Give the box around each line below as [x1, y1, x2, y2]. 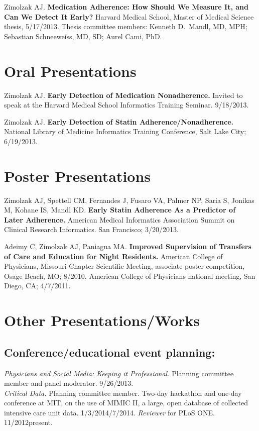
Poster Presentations [4, 165, 151, 186]
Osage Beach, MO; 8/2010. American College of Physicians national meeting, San [4, 270, 255, 281]
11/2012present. [4, 417, 53, 427]
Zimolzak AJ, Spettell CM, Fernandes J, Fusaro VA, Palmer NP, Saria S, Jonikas [4, 194, 254, 205]
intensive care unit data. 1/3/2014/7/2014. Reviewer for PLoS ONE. [4, 407, 215, 417]
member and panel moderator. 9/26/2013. [4, 378, 134, 388]
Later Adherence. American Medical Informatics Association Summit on [4, 214, 235, 225]
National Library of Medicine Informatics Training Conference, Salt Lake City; [4, 126, 246, 137]
